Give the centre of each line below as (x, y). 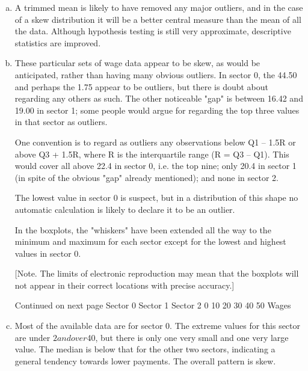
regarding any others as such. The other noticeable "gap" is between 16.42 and (159, 98)
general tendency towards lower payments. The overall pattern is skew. (145, 360)
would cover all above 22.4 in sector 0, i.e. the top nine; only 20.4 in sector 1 (156, 166)
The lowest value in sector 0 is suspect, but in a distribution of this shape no (156, 198)
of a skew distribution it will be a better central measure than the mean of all (158, 19)
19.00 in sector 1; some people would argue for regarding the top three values (157, 110)
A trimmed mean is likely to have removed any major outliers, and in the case (159, 7)
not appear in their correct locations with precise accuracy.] (125, 285)
